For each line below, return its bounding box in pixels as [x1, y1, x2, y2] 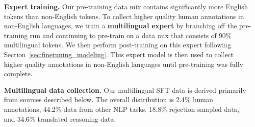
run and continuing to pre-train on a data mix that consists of [29, 30, 217, 40]
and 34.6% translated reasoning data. [4, 113, 116, 124]
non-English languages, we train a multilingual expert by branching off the [4, 21, 237, 31]
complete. [4, 68, 33, 79]
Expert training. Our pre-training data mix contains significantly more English [4, 1, 248, 11]
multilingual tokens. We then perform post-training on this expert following [4, 40, 231, 50]
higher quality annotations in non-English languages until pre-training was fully [4, 59, 243, 69]
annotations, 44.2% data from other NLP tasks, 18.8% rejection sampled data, [4, 104, 239, 114]
